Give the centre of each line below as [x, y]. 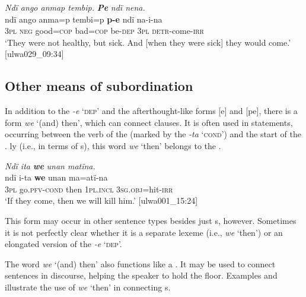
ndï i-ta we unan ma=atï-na [56, 177]
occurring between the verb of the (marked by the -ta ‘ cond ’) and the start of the [153, 134]
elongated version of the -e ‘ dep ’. [63, 244]
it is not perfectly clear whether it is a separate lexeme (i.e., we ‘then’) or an [144, 232]
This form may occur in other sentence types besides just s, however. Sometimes [151, 220]
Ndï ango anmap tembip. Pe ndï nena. [75, 7]
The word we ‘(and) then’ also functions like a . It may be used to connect [140, 263]
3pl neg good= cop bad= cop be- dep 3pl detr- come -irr [104, 31]
